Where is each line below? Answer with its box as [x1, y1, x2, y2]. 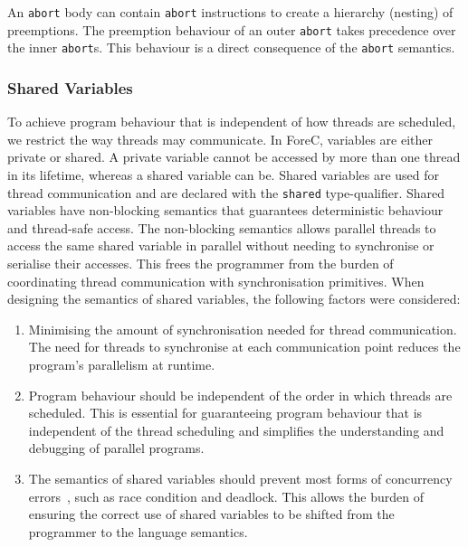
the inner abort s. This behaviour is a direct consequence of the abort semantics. [7, 38, 455, 57]
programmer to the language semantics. [28, 522, 248, 541]
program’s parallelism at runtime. [28, 354, 215, 373]
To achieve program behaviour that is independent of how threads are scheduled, [7, 112, 456, 131]
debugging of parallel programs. [28, 439, 205, 457]
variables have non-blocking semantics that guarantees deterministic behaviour [7, 201, 444, 220]
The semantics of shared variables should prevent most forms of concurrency [28, 468, 453, 487]
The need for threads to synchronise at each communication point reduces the [28, 337, 461, 356]
